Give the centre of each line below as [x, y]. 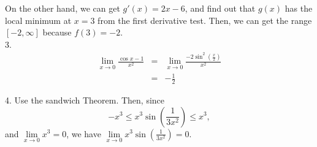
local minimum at [38, 20]
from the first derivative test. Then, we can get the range [205, 20]
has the [299, 8]
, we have [84, 133]
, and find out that [220, 8]
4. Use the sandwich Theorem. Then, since [85, 100]
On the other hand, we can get [63, 8]
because [57, 32]
